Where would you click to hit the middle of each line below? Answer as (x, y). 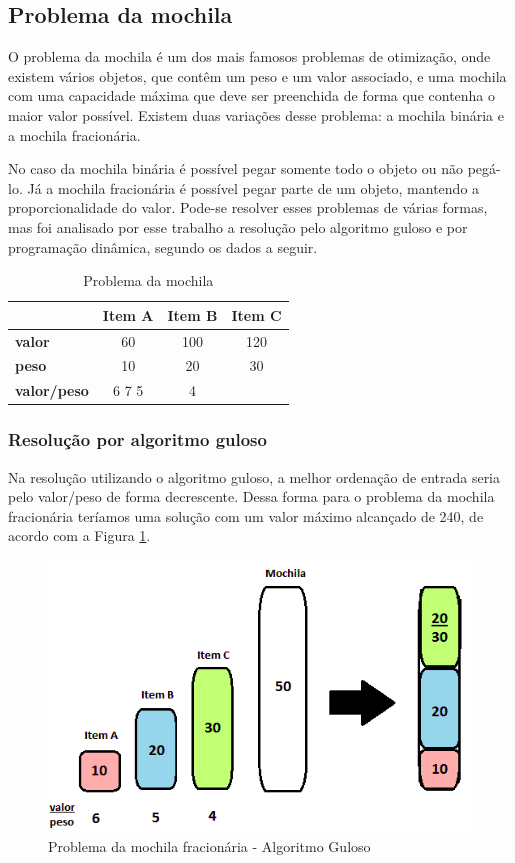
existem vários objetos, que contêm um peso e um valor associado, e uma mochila (257, 75)
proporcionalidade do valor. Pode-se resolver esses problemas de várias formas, (248, 207)
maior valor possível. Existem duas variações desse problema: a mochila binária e (256, 114)
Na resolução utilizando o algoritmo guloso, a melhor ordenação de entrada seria (254, 476)
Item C (256, 314)
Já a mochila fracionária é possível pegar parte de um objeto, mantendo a (253, 187)
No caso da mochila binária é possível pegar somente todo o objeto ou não (235, 168)
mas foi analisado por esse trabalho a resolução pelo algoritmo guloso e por (238, 226)
